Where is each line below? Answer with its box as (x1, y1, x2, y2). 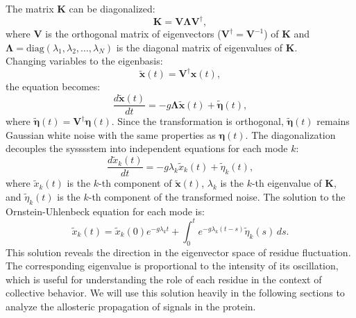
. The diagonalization (245, 127, 336, 142)
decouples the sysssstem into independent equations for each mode (6, 141, 288, 156)
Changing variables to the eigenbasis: (6, 53, 163, 68)
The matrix (6, 1, 54, 15)
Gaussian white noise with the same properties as (6, 127, 216, 142)
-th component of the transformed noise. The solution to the (88, 189, 346, 203)
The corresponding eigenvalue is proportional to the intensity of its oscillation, (6, 258, 339, 273)
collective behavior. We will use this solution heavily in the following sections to (6, 285, 345, 300)
